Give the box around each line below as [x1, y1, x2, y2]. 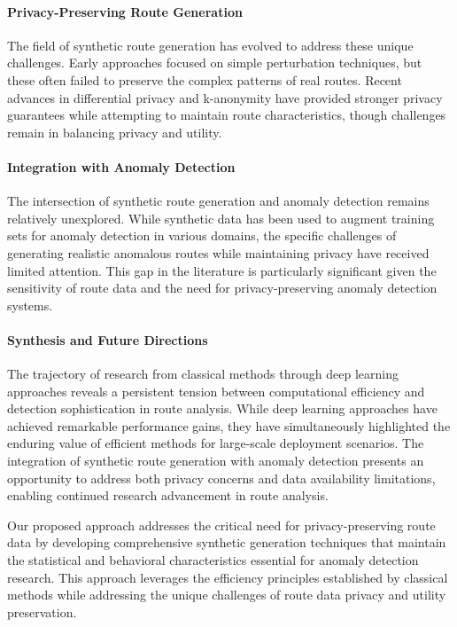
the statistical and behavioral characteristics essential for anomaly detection [7, 551, 419, 569]
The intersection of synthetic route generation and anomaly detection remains [7, 192, 430, 210]
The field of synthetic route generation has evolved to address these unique [7, 35, 414, 54]
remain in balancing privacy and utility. [7, 122, 222, 141]
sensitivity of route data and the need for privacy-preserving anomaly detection [7, 278, 438, 297]
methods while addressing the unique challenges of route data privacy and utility [7, 585, 446, 604]
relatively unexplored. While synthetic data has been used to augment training [7, 208, 435, 227]
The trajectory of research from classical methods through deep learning [7, 364, 399, 383]
